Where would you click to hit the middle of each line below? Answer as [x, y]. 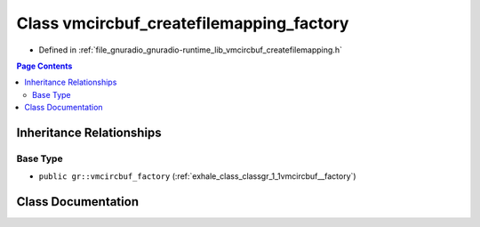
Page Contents [44, 66]
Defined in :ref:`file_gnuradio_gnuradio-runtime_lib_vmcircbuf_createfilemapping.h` [190, 50]
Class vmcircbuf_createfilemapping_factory [183, 23]
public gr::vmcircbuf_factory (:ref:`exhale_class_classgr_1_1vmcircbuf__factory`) [197, 176]
